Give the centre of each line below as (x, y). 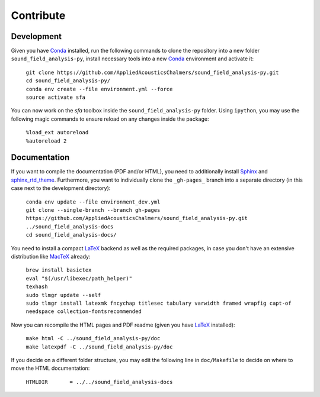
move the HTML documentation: (50, 368)
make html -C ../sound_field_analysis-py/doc (93, 338)
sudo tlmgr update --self (63, 295)
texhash (37, 287)
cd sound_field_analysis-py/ (68, 81)
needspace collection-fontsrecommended (84, 312)
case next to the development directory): (61, 188)
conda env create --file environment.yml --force (99, 89)
